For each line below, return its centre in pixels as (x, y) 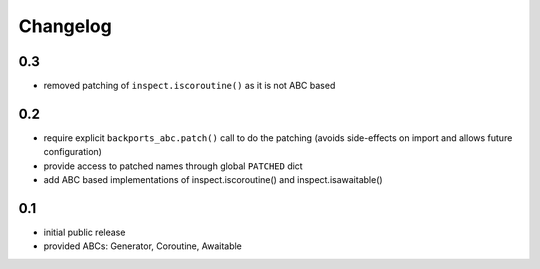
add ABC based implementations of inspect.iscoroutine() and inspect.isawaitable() (213, 180)
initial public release (84, 232)
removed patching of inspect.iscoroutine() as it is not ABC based (189, 86)
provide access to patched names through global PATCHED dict (173, 166)
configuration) (72, 152)
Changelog (65, 26)
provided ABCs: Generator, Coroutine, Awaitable (142, 246)
